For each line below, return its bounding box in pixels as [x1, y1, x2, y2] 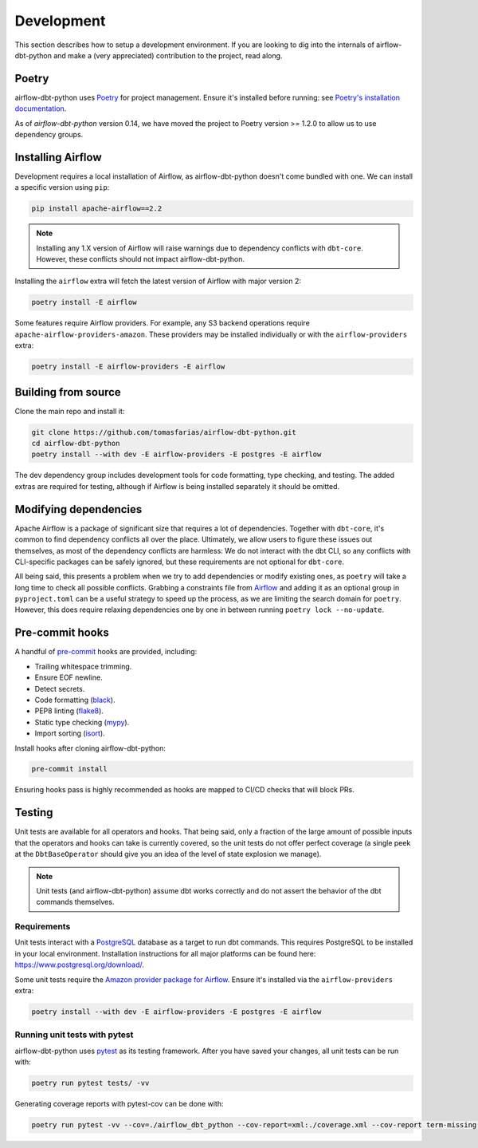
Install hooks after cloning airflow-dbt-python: [14, 743, 167, 753]
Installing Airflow [14, 150, 102, 164]
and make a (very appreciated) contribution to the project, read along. [53, 50, 283, 60]
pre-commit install [31, 764, 108, 774]
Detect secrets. [34, 684, 85, 693]
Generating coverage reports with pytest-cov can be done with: [14, 1099, 224, 1109]
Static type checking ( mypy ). [34, 717, 130, 727]
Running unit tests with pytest [14, 1029, 134, 1040]
